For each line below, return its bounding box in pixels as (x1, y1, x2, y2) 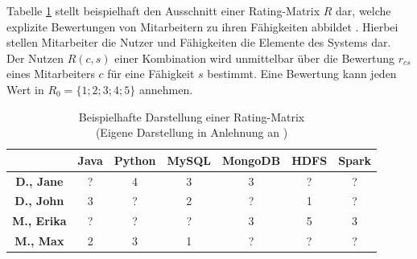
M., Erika (12, 212, 67, 229)
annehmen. (138, 80, 193, 97)
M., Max (14, 232, 64, 249)
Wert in (6, 80, 44, 97)
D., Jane (15, 172, 64, 189)
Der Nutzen (6, 49, 64, 66)
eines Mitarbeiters (6, 65, 95, 82)
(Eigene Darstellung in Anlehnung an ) (95, 124, 288, 141)
